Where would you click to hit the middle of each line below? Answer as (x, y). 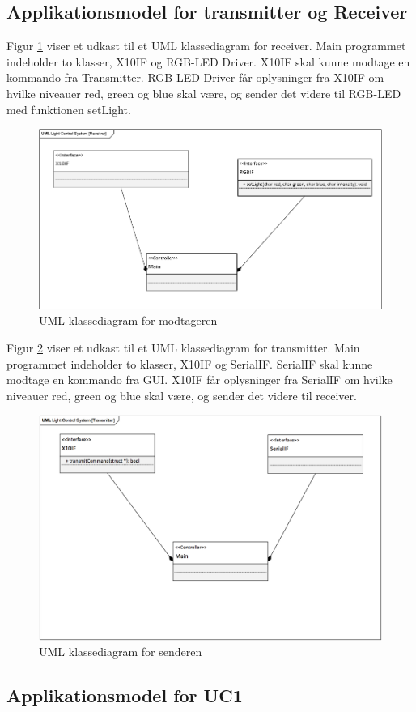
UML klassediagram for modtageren (128, 320)
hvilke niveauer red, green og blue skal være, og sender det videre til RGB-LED (204, 93)
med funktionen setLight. (69, 109)
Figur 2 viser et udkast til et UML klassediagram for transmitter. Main (183, 347)
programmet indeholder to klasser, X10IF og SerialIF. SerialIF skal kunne (190, 363)
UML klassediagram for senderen (121, 652)
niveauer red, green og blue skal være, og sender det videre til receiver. (182, 395)
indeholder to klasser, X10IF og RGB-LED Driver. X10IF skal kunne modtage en (208, 61)
